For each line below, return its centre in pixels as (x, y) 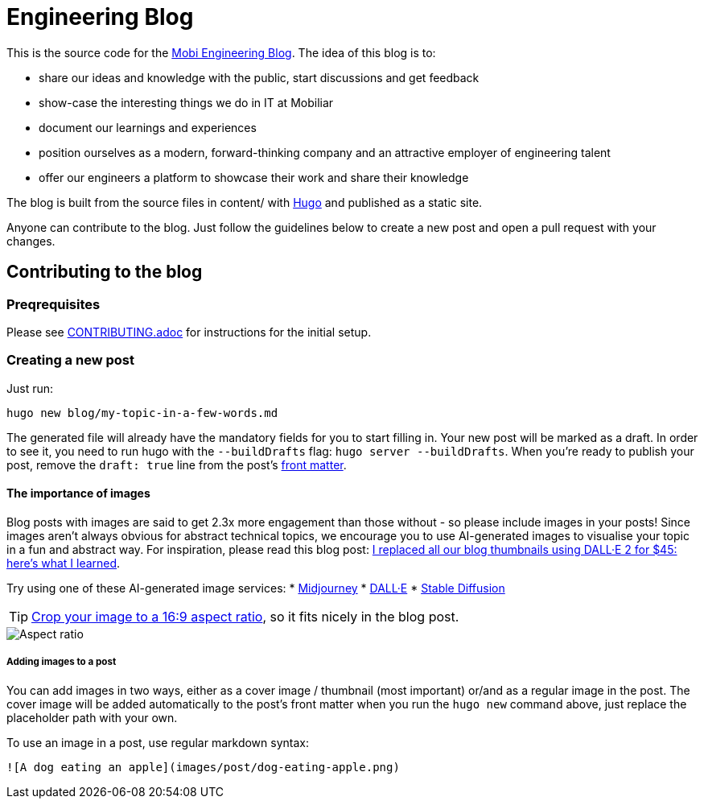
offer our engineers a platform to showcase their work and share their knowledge (254, 177)
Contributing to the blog (105, 272)
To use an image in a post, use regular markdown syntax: (158, 742)
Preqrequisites (54, 304)
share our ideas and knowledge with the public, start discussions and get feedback (259, 77)
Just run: (30, 388)
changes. (31, 241)
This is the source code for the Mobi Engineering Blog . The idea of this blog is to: (221, 52)
